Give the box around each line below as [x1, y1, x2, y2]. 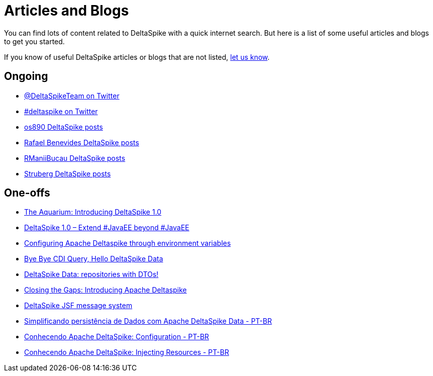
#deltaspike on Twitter [24, 107, 98, 116]
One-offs [4, 186, 50, 200]
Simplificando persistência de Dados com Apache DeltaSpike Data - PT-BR [24, 317, 272, 326]
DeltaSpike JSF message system [24, 301, 133, 310]
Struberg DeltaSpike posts [24, 169, 111, 178]
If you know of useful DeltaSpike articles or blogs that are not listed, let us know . [4, 52, 270, 61]
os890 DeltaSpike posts [24, 122, 103, 131]
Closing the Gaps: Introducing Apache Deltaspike [24, 286, 187, 295]
